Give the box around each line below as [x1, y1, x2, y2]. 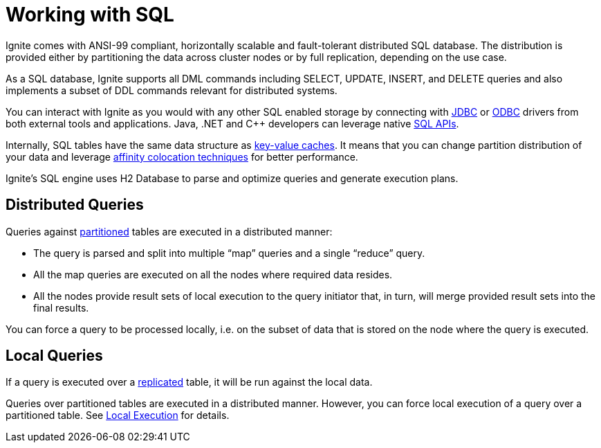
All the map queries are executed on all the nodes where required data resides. [33, 268, 393, 280]
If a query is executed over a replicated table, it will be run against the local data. [6, 376, 373, 388]
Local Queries [6, 347, 103, 365]
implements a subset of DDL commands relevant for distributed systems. [6, 84, 338, 96]
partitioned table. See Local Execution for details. [6, 409, 230, 422]
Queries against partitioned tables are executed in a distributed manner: [6, 225, 333, 238]
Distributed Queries [6, 196, 144, 214]
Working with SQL [6, 3, 174, 26]
